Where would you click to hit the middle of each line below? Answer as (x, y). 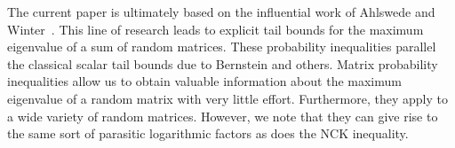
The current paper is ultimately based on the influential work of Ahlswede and (221, 12)
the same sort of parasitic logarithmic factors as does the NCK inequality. (208, 133)
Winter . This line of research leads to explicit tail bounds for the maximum (216, 29)
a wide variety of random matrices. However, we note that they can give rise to (223, 116)
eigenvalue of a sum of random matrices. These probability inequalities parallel (222, 47)
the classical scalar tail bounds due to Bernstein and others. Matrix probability (223, 63)
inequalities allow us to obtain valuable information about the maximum (204, 81)
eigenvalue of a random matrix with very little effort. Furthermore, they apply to (227, 98)
